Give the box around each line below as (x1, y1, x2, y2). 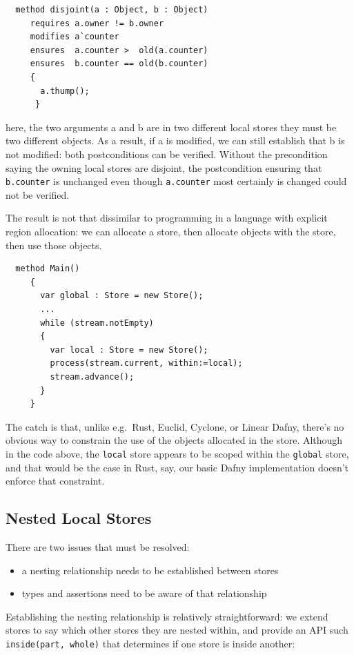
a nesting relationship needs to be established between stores (21, 563, 279, 577)
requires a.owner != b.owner (30, 18, 164, 28)
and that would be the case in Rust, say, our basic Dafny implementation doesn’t (6, 460, 349, 474)
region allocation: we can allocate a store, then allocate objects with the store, (6, 224, 336, 238)
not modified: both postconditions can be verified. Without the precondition (6, 146, 328, 161)
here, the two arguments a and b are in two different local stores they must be (6, 119, 337, 134)
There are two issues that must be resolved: (6, 539, 190, 554)
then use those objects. (6, 237, 102, 252)
